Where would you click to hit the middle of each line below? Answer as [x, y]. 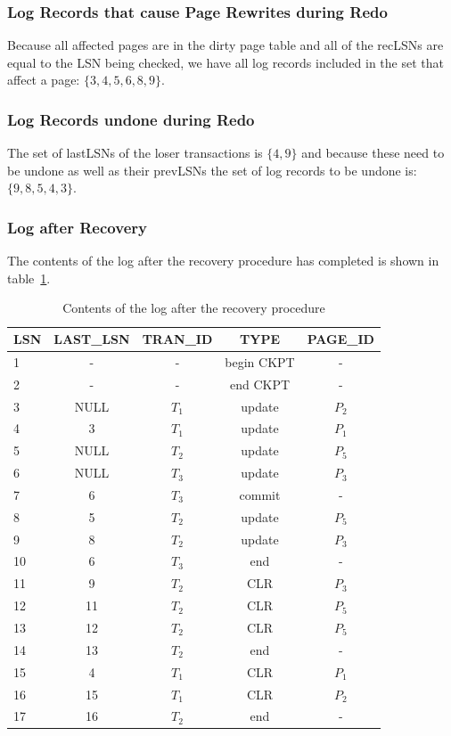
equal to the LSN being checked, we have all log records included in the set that [225, 62]
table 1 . [29, 278]
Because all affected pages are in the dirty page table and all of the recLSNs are [225, 45]
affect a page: [44, 80]
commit [260, 494]
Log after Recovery [77, 227]
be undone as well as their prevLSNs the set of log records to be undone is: [212, 170]
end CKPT [260, 384]
